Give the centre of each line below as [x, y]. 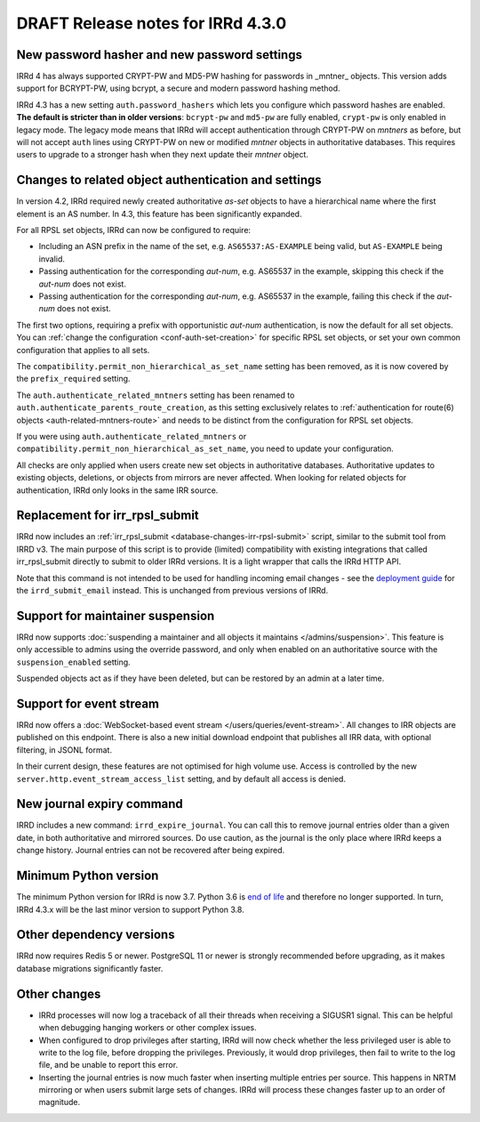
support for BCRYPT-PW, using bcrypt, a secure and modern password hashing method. [179, 88]
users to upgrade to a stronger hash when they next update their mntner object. [162, 155]
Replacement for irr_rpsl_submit [108, 516]
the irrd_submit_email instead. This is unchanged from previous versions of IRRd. [172, 590]
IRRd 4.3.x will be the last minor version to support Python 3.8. [130, 909]
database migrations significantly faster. [90, 968]
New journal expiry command [100, 804]
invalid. [52, 259]
